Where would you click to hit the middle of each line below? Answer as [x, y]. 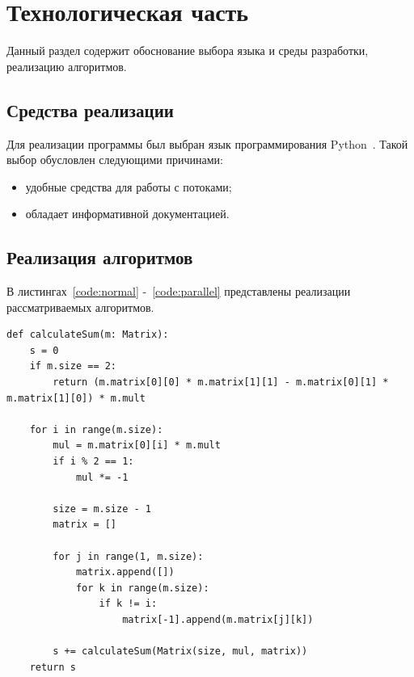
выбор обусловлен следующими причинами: [115, 160]
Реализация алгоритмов [100, 257]
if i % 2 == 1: [93, 462]
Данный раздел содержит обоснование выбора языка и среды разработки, [188, 50]
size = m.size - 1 [102, 509]
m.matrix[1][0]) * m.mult [76, 398]
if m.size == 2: [73, 366]
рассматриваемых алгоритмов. [80, 307]
